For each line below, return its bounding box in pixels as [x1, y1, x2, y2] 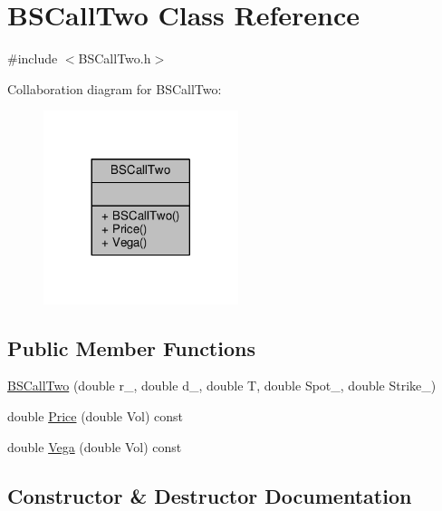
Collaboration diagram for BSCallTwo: [7, 79, 222, 98]
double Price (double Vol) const [7, 407, 184, 426]
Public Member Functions [7, 333, 255, 362]
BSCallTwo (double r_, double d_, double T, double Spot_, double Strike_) [7, 376, 437, 395]
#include [7, 49, 58, 68]
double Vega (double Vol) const [7, 437, 182, 456]
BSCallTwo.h [78, 49, 151, 68]
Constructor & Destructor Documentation [7, 481, 412, 509]
